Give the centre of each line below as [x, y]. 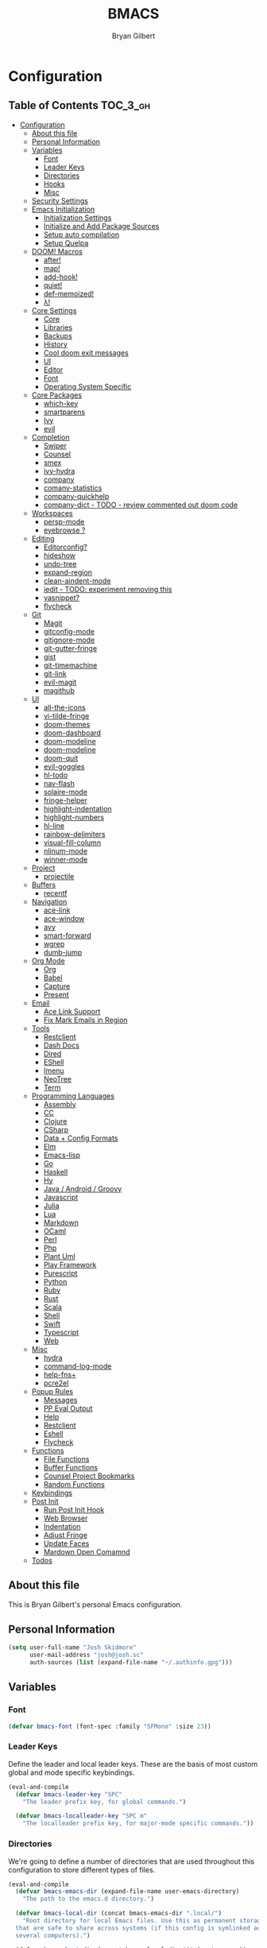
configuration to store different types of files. [82, 1869]
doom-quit [61, 758]
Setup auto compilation [81, 234]
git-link [55, 673]
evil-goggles [64, 766]
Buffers [44, 885]
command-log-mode [77, 1366]
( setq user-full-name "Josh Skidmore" [72, 1648]
